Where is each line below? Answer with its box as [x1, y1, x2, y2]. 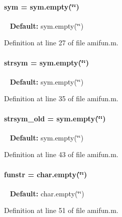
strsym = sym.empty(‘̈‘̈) [4, 57, 89, 67]
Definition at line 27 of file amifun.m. [4, 37, 118, 48]
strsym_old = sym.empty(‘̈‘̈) [4, 113, 106, 123]
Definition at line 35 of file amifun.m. [4, 93, 118, 104]
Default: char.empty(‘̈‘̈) [10, 188, 84, 198]
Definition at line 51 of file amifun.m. [4, 205, 118, 215]
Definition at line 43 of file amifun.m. [4, 149, 118, 160]
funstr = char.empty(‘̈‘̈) [4, 169, 87, 179]
